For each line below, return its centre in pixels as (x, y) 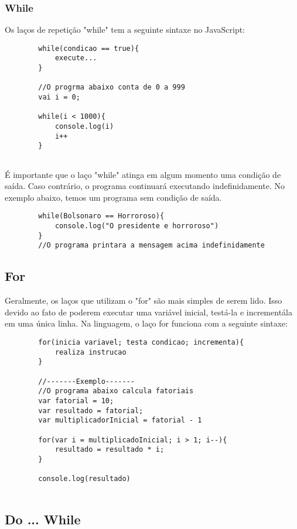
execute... (76, 58)
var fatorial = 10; (76, 401)
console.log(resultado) (84, 479)
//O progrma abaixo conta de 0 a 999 (112, 87)
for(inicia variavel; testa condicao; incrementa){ (141, 343)
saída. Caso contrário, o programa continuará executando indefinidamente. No (145, 186)
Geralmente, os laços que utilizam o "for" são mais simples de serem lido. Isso (144, 300)
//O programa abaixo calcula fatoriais (116, 391)
